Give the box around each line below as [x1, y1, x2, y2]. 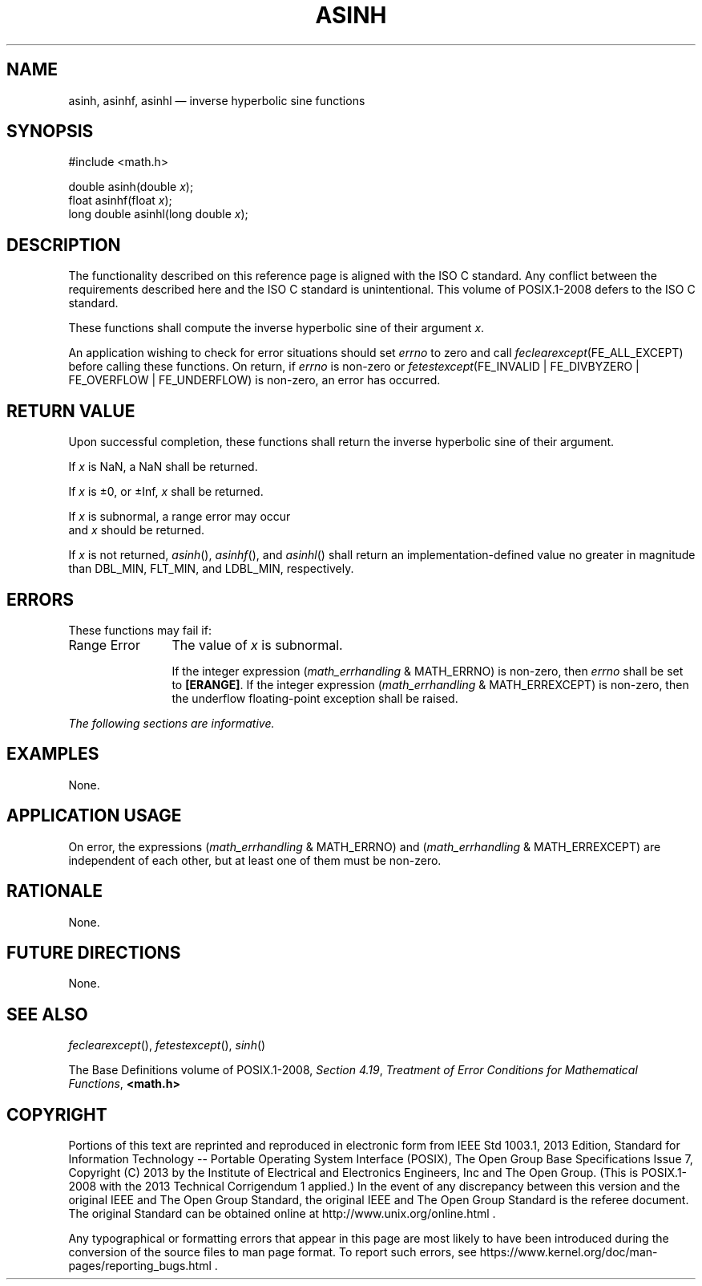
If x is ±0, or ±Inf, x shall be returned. [68, 485, 264, 499]
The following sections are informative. [68, 716, 275, 730]
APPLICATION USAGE [6, 805, 182, 826]
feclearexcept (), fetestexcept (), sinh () [68, 1038, 266, 1053]
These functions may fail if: [68, 623, 212, 637]
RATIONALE [6, 881, 103, 902]
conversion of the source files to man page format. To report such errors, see [68, 1245, 477, 1260]
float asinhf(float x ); [68, 193, 172, 208]
